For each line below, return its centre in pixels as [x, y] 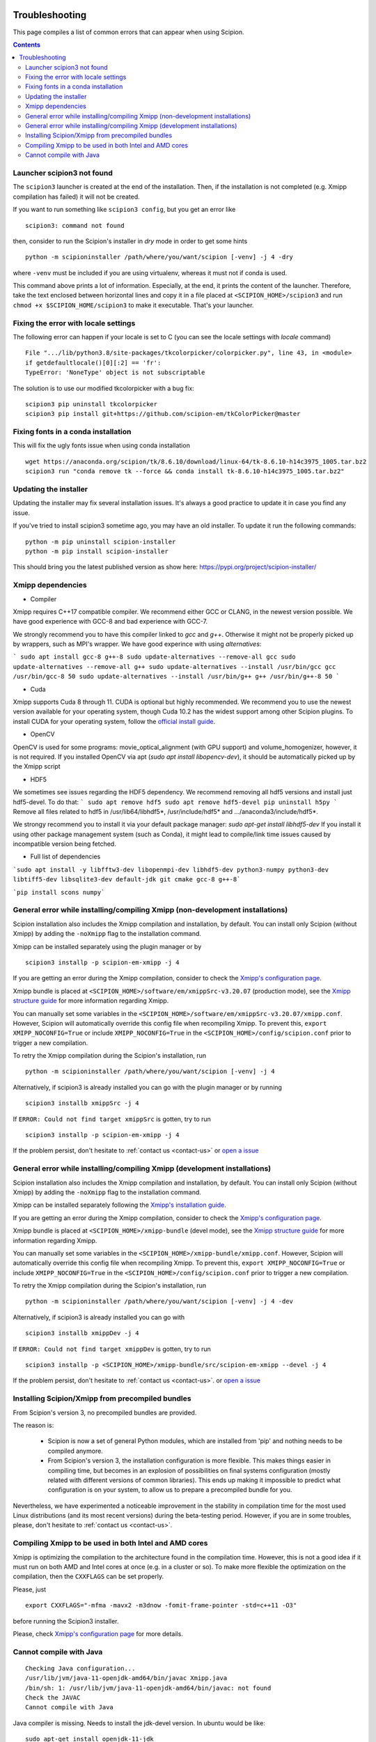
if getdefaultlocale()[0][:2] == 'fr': [93, 363]
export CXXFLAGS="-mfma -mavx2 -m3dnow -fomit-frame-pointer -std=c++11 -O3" [161, 1605]
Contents [27, 45]
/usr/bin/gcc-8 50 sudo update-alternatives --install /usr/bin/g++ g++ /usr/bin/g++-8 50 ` [177, 677]
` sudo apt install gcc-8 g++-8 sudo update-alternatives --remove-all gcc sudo [154, 657]
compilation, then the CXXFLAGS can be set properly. [88, 1577]
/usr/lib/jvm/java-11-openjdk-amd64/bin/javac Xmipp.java [126, 1678]
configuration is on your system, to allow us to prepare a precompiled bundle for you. [170, 1490]
